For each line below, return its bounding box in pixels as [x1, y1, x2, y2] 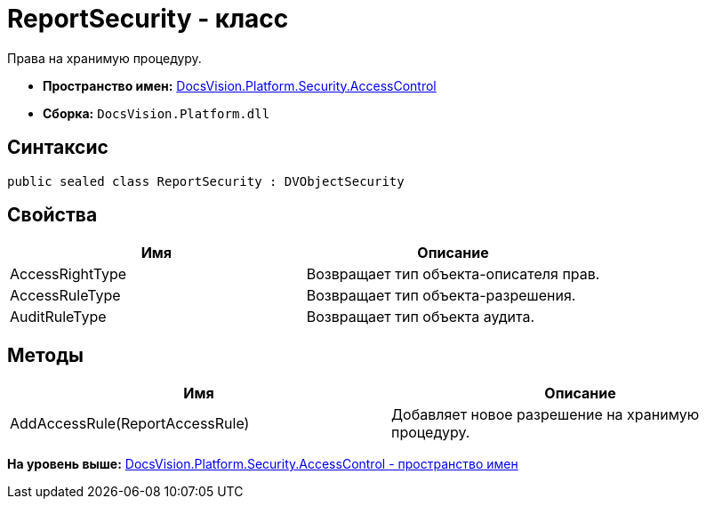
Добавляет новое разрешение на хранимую [391, 406, 700, 424]
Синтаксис [7, 136, 108, 159]
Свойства [7, 204, 98, 227]
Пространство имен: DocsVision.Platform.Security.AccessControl [43, 77, 437, 93]
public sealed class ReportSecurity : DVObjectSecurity [7, 173, 405, 189]
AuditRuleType [10, 308, 107, 326]
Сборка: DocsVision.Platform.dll [43, 105, 270, 121]
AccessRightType [10, 265, 127, 284]
